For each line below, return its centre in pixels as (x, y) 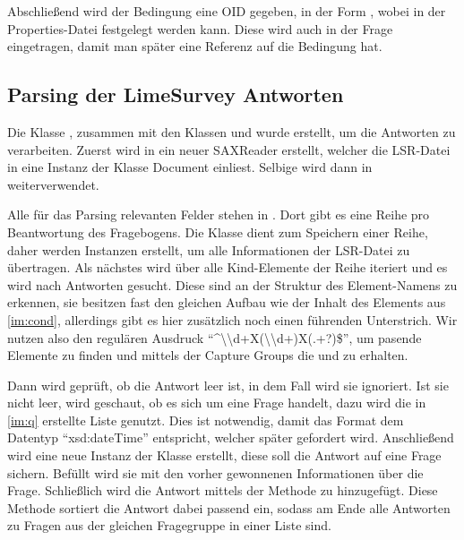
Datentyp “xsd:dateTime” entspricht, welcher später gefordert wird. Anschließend (231, 437)
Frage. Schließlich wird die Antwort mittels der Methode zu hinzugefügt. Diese (223, 490)
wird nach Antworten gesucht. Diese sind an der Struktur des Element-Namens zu (232, 284)
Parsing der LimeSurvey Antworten (176, 94)
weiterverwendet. (53, 184)
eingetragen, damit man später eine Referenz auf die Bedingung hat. (195, 46)
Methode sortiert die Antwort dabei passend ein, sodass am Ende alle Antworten (229, 507)
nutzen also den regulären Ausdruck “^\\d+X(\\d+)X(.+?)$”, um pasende (215, 337)
